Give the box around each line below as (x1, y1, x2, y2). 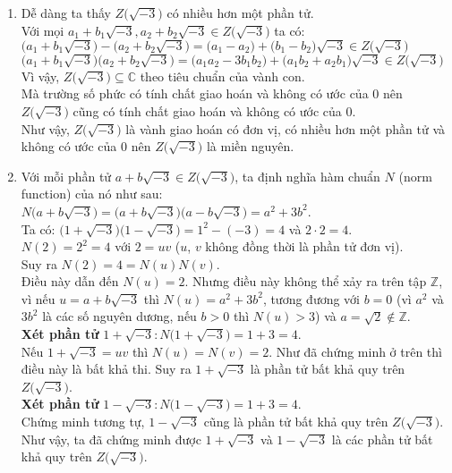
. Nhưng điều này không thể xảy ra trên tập (184, 272, 427, 291)
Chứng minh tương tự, (21, 412, 145, 431)
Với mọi (21, 21, 64, 39)
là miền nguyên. (206, 137, 294, 156)
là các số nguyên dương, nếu (42, 307, 197, 325)
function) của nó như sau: (21, 184, 163, 203)
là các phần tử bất (331, 429, 433, 448)
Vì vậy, (21, 66, 60, 85)
